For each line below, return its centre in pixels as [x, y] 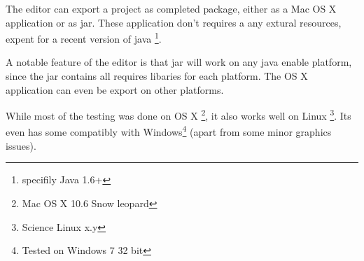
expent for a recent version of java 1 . [84, 37]
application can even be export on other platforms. [115, 89]
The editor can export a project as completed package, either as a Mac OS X [171, 8]
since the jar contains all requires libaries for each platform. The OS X [157, 76]
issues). [21, 145]
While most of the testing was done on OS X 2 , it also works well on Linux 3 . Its [178, 114]
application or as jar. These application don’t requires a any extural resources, [174, 22]
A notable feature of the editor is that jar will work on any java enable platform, [179, 62]
